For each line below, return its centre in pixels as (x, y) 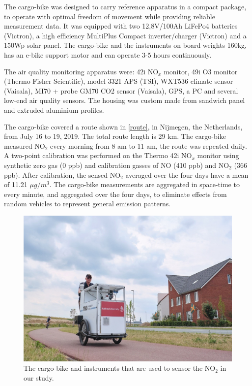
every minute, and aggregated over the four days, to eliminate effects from (115, 194)
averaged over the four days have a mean (187, 175)
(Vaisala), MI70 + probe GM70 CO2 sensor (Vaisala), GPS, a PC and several (121, 90)
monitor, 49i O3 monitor (201, 71)
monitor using (218, 155)
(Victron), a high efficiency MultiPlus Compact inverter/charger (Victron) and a (125, 35)
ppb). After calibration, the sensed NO (62, 175)
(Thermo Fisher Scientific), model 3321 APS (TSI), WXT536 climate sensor (119, 81)
